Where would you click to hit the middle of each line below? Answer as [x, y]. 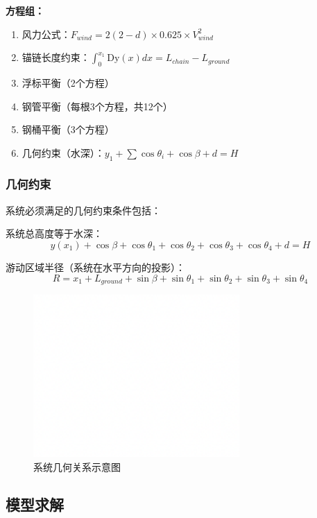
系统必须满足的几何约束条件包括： [83, 210]
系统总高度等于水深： [54, 233]
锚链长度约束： [56, 57]
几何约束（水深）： [63, 152]
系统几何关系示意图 [77, 467]
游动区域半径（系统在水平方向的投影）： [95, 267]
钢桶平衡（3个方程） [68, 129]
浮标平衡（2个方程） [68, 82]
